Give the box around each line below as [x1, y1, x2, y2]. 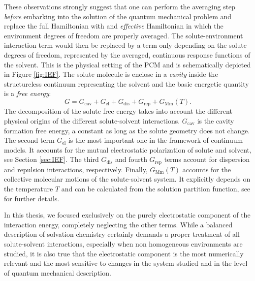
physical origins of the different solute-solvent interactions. [4, 115, 180, 125]
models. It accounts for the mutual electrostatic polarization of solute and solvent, [4, 144, 252, 155]
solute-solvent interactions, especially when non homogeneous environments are [4, 238, 243, 249]
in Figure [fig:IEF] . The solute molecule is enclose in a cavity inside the [4, 69, 218, 79]
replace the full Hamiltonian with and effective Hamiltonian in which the [4, 21, 223, 31]
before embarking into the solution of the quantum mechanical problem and [4, 11, 232, 21]
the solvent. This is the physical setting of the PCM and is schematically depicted [4, 59, 251, 69]
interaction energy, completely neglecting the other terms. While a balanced [4, 219, 233, 229]
